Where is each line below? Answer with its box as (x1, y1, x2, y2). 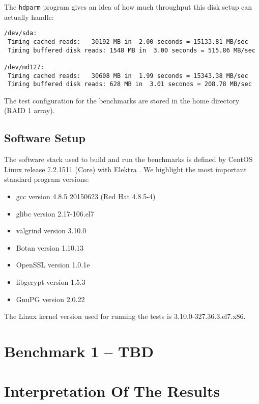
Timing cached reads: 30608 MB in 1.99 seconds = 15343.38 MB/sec (8, 72, 248, 79)
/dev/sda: (4, 30, 37, 37)
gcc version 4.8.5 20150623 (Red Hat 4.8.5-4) (16, 191, 156, 202)
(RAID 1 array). (4, 105, 55, 116)
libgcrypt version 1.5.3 (16, 276, 85, 287)
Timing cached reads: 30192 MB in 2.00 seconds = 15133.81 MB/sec (8, 38, 248, 45)
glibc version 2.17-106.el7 (16, 208, 94, 219)
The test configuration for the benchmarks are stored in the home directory (4, 95, 240, 105)
